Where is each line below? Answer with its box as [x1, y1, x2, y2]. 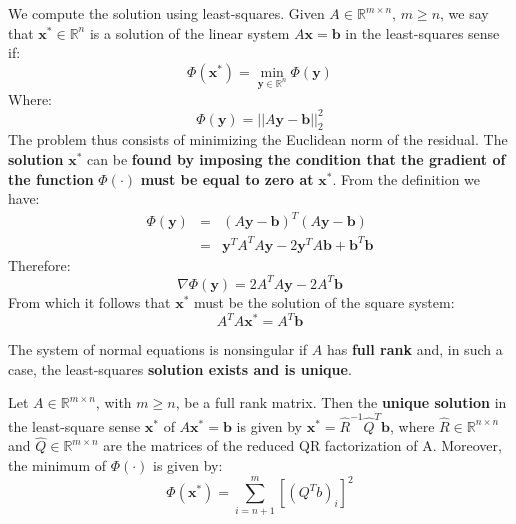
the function [8, 168, 94, 189]
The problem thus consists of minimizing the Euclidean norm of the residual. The [8, 129, 508, 150]
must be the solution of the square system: [194, 291, 455, 312]
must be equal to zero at [140, 168, 314, 189]
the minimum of [8, 454, 106, 475]
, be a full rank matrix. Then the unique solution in [175, 392, 507, 413]
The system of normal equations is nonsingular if [8, 339, 308, 360]
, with [95, 392, 132, 413]
